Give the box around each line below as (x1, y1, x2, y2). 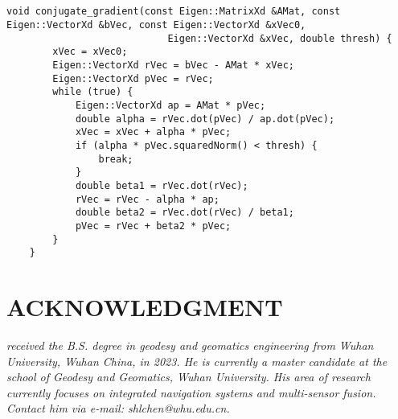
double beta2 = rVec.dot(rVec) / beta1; (75, 207, 294, 219)
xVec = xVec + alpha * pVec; (75, 126, 232, 138)
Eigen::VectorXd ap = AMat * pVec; (75, 99, 266, 111)
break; (98, 153, 133, 165)
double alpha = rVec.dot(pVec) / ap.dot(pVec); (75, 113, 335, 125)
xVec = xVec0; (52, 46, 128, 58)
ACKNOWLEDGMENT (6, 290, 283, 323)
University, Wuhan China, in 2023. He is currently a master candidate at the (6, 352, 388, 369)
